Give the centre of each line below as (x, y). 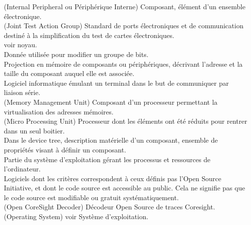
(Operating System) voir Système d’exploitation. (76, 216)
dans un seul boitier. (34, 130)
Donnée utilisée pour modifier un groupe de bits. (76, 54)
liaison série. (22, 92)
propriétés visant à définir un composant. (65, 149)
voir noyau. (21, 45)
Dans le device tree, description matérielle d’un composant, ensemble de (111, 140)
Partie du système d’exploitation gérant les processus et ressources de (107, 159)
